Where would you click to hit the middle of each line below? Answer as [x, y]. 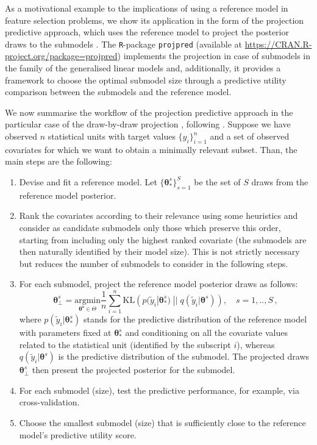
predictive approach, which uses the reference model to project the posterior [147, 32]
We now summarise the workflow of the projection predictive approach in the [149, 112]
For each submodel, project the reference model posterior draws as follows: [158, 284]
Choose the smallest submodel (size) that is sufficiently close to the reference [162, 423]
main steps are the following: [59, 161]
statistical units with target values [112, 136]
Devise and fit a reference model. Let [88, 181]
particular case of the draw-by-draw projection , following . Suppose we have [148, 124]
